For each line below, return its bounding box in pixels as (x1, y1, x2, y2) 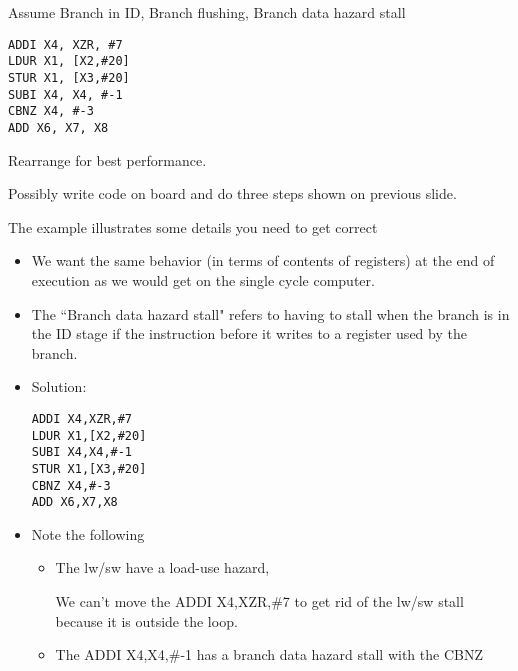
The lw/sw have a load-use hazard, (55, 557, 270, 578)
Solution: (31, 376, 87, 397)
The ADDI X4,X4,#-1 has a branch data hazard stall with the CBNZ (55, 644, 483, 665)
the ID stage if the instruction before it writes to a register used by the (31, 323, 467, 344)
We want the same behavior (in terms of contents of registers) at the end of (31, 250, 495, 271)
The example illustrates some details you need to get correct (8, 216, 378, 237)
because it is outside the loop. (55, 610, 238, 631)
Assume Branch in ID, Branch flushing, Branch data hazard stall (8, 2, 406, 22)
